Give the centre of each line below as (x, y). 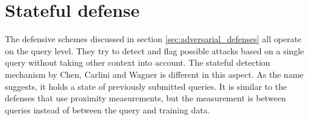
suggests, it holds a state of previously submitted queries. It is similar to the (146, 86)
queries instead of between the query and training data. (107, 109)
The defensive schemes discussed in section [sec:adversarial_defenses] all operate (153, 39)
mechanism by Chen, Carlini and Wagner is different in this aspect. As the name (154, 74)
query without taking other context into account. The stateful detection (138, 62)
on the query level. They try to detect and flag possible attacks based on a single (154, 50)
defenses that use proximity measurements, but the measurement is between (145, 98)
